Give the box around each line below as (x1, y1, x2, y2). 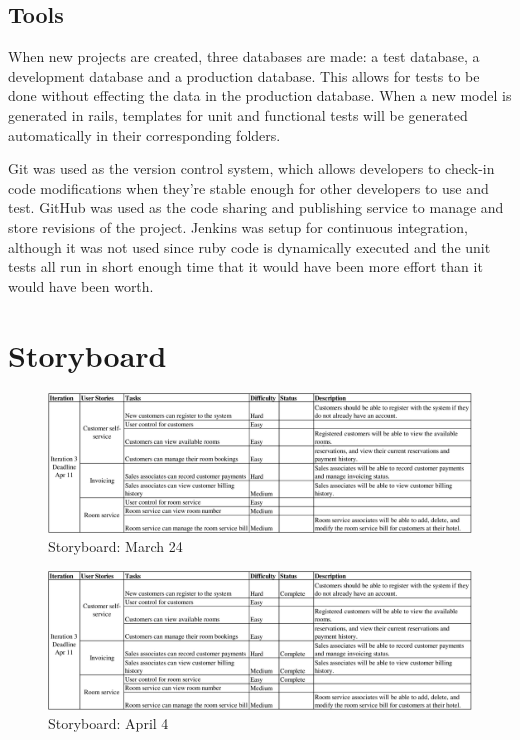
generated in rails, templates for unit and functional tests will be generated (8, 104, 468, 125)
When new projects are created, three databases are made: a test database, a (8, 46, 480, 67)
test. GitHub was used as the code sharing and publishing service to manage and (8, 197, 504, 218)
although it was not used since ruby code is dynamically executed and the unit (8, 236, 491, 257)
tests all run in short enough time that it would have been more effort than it (8, 256, 483, 277)
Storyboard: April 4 (48, 713, 169, 734)
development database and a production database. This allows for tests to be (8, 65, 480, 86)
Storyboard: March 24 (48, 536, 183, 557)
